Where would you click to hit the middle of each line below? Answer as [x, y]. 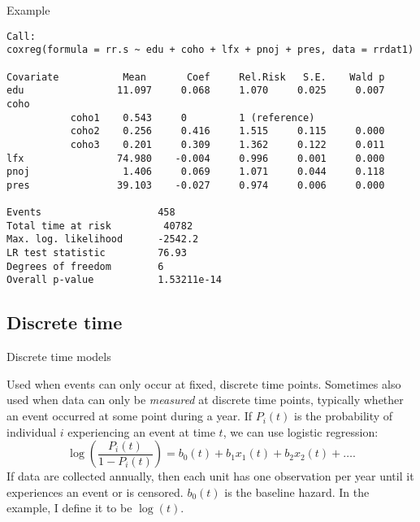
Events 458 [91, 213]
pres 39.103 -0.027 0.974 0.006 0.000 [196, 185]
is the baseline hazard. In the [297, 492]
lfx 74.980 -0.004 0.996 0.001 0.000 [196, 158]
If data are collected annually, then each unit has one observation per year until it [210, 476]
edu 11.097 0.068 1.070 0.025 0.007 [196, 91]
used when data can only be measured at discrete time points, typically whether [205, 400]
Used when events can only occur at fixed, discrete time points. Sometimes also [204, 383]
